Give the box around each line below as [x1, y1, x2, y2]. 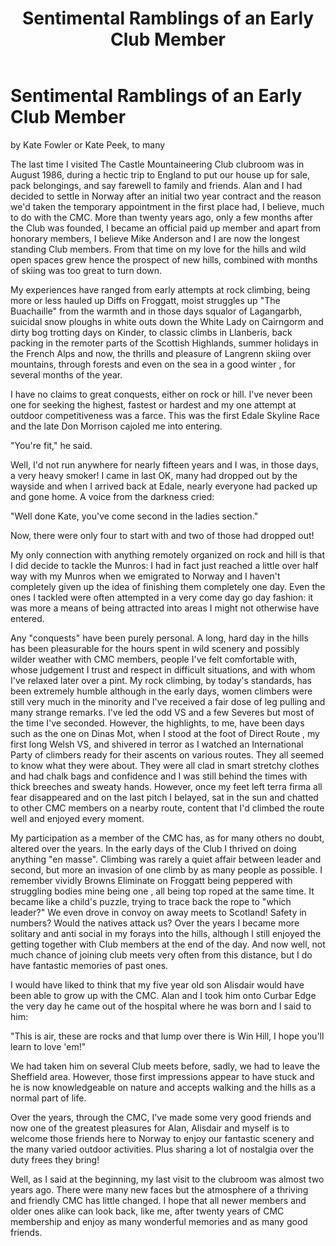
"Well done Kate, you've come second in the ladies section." [10, 510, 259, 522]
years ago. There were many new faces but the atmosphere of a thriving [10, 1183, 309, 1196]
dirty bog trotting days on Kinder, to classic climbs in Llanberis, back [10, 326, 293, 338]
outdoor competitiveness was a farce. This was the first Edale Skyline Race [10, 409, 320, 421]
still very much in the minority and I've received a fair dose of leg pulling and [10, 695, 326, 707]
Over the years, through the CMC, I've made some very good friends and [10, 1111, 312, 1123]
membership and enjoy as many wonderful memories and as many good [10, 1215, 308, 1227]
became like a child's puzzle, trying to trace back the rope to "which [10, 895, 292, 907]
